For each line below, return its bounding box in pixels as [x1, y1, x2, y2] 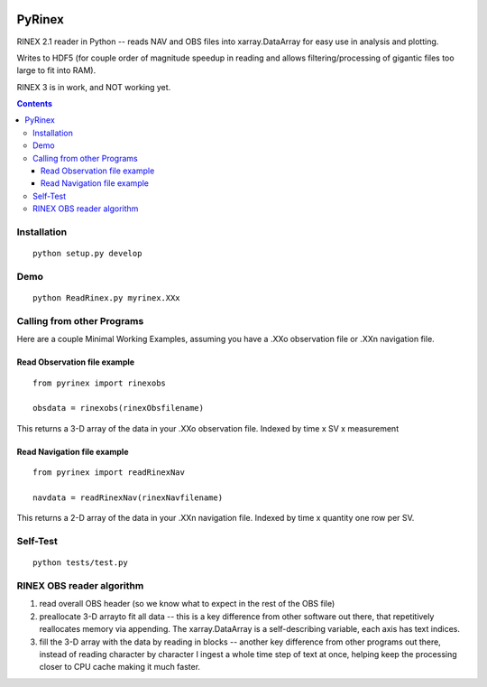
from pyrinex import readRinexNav [32, 468, 185, 478]
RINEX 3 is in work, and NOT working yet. [16, 81, 171, 92]
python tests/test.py [32, 558, 128, 568]
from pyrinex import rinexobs [32, 377, 167, 388]
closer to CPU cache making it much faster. [39, 662, 201, 673]
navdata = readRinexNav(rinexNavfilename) [32, 492, 224, 503]
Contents [16, 98, 53, 109]
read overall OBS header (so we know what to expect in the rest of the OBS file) [39, 599, 335, 609]
